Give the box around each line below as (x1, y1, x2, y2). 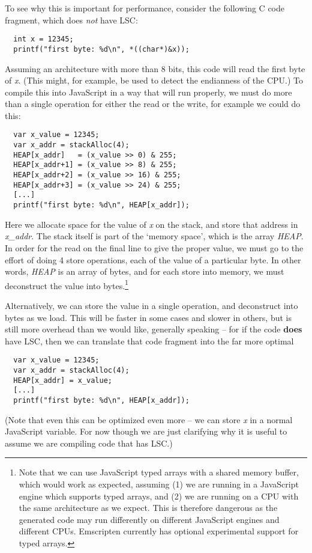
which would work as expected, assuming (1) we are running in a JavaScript (19, 477, 299, 490)
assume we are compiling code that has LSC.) (5, 436, 173, 449)
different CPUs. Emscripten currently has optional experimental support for (19, 525, 299, 537)
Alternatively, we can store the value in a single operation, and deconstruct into (5, 299, 298, 311)
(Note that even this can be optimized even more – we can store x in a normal (5, 413, 293, 426)
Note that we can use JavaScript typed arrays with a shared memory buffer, (19, 466, 299, 478)
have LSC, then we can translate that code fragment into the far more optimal (5, 334, 294, 347)
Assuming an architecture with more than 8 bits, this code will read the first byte (5, 62, 305, 75)
